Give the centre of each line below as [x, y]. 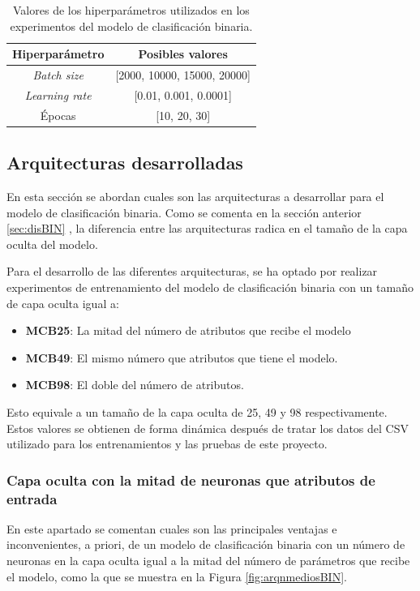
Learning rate [58, 94]
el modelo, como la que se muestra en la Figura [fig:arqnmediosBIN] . [177, 576]
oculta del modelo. [52, 244]
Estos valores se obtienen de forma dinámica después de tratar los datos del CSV [208, 428]
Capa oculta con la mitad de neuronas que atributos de [191, 480]
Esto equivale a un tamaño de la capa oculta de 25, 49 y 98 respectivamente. [197, 411]
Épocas [58, 115]
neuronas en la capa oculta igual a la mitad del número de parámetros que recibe [208, 561]
